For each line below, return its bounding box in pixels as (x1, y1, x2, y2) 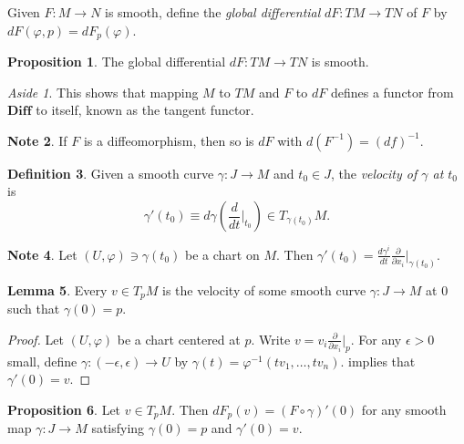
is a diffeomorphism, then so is (83, 130, 254, 150)
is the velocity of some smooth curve (162, 280, 366, 299)
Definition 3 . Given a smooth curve (7, 163, 214, 182)
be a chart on (185, 244, 260, 263)
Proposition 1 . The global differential (7, 52, 226, 71)
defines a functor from (330, 82, 454, 101)
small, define (7, 351, 77, 370)
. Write (251, 329, 291, 348)
